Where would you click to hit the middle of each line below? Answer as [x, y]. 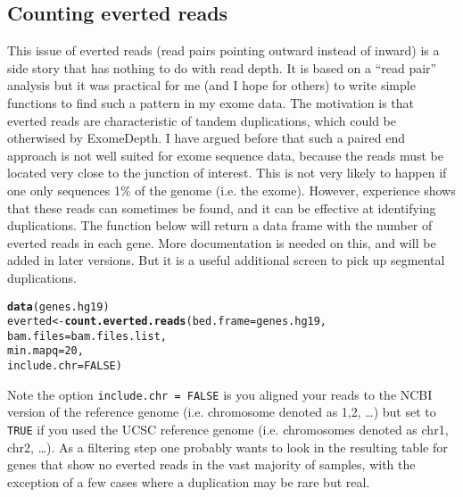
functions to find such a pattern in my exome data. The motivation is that [211, 102]
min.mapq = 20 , [45, 351]
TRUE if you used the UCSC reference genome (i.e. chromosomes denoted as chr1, [228, 430]
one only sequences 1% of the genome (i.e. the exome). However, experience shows [231, 190]
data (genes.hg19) [58, 306]
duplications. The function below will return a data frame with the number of [220, 225]
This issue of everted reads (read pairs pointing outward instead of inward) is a [223, 50]
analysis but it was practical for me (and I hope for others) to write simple [211, 85]
